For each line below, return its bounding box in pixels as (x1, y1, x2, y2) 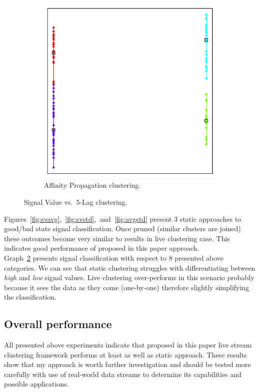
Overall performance (4, 316, 112, 332)
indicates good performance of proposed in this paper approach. (4, 243, 199, 253)
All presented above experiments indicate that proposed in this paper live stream (4, 340, 252, 350)
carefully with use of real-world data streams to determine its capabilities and (4, 369, 242, 379)
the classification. (4, 292, 57, 302)
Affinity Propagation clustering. (44, 180, 141, 190)
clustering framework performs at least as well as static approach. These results (4, 349, 247, 360)
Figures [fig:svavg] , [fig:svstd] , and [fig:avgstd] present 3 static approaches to (4, 213, 242, 224)
